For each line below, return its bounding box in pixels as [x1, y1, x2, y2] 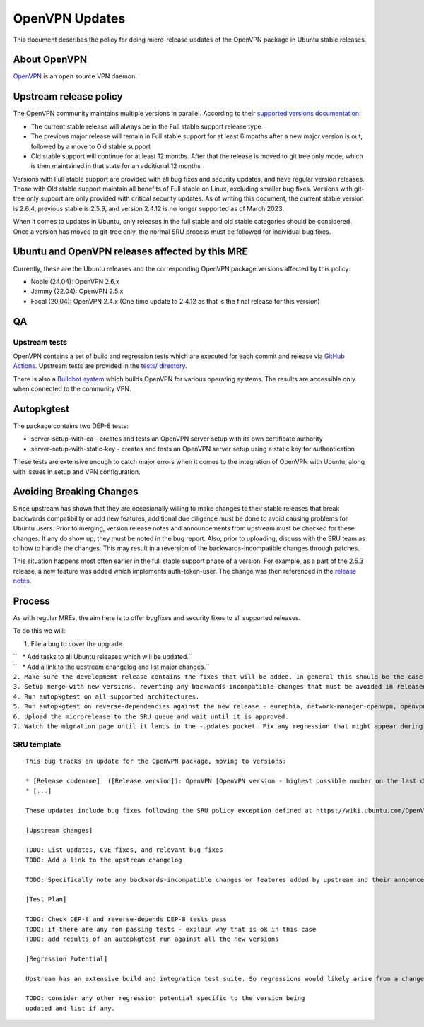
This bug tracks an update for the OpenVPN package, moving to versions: [25, 756, 287, 765]
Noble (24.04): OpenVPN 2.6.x [30, 277, 119, 285]
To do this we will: [13, 627, 66, 635]
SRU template [13, 739, 61, 749]
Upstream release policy [13, 90, 123, 102]
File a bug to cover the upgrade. [30, 639, 124, 648]
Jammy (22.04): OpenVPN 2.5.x [30, 287, 124, 296]
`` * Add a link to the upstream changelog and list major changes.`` [13, 663, 210, 671]
